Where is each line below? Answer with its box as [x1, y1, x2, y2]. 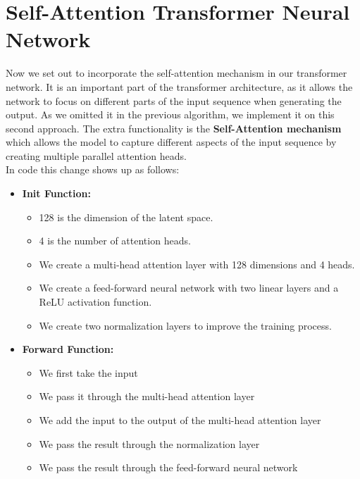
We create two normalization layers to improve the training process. [39, 318, 332, 332]
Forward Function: [22, 342, 114, 356]
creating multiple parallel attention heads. [6, 148, 187, 163]
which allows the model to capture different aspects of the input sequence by [6, 135, 337, 149]
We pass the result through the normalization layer [39, 436, 260, 451]
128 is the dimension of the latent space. [39, 209, 213, 224]
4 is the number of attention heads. [39, 233, 191, 248]
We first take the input [39, 365, 138, 380]
